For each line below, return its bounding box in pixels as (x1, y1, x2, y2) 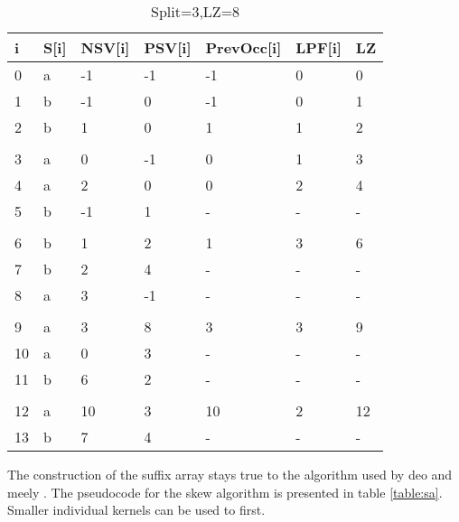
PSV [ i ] (144, 37, 192, 58)
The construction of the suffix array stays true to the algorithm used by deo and (7, 465, 453, 483)
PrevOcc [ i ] (205, 37, 282, 58)
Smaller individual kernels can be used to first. (7, 500, 266, 519)
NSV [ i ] (80, 37, 130, 58)
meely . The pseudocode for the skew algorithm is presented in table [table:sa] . (7, 482, 443, 501)
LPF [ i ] (295, 37, 342, 58)
